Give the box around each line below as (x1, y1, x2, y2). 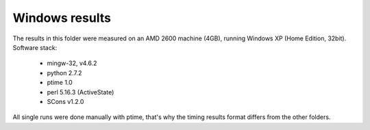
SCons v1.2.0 (47, 97, 84, 105)
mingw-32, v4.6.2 (47, 59, 97, 68)
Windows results (12, 10, 111, 25)
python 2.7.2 (47, 68, 82, 77)
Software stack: (12, 43, 58, 51)
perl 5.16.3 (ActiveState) (47, 88, 114, 96)
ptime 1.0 (47, 79, 73, 87)
